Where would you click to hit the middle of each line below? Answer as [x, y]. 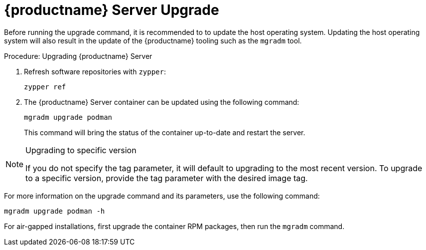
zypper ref [45, 87]
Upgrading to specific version [81, 150]
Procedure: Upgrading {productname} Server [78, 56]
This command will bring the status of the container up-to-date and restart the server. [165, 132]
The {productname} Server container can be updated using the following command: [162, 102]
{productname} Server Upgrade [112, 10]
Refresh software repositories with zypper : [95, 71]
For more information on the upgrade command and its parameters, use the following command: [162, 196]
